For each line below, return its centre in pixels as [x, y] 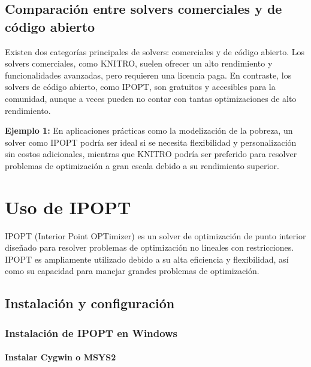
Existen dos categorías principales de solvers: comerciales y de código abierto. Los [155, 51]
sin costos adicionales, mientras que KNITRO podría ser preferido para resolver [151, 154]
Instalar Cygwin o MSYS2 [61, 357]
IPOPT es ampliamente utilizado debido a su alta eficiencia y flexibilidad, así [147, 259]
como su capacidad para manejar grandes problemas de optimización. [132, 271]
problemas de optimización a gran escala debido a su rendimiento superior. [142, 165]
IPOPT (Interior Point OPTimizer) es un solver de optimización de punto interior [155, 235]
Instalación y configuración [90, 303]
